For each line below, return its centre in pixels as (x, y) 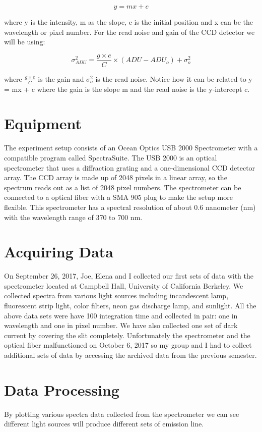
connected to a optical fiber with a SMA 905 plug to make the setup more (118, 197)
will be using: (25, 42)
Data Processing (62, 389)
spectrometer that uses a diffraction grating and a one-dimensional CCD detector (130, 167)
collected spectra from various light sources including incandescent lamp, (116, 295)
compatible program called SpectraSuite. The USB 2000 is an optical (111, 157)
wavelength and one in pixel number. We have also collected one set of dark (121, 325)
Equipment (43, 123)
